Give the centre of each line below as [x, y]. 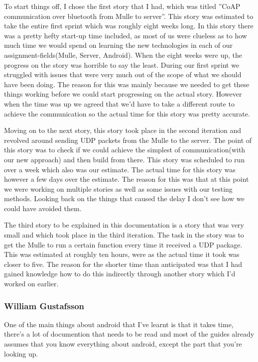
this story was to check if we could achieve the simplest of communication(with [125, 150]
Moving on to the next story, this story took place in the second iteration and [123, 130]
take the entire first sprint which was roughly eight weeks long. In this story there [129, 26]
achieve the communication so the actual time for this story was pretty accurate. [127, 113]
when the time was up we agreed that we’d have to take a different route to [119, 103]
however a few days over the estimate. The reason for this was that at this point [127, 179]
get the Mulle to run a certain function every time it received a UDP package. [123, 244]
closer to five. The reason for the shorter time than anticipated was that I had [123, 264]
